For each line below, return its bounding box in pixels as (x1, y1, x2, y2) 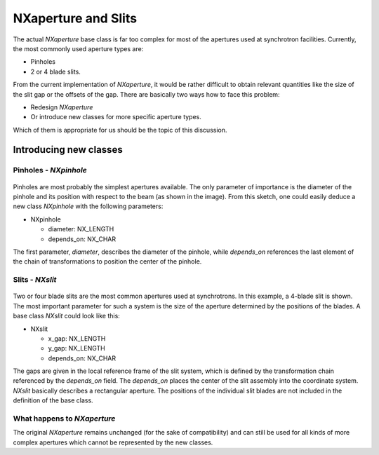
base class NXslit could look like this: (13, 312, 121, 320)
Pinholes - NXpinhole (13, 165, 87, 175)
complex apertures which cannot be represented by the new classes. (13, 438, 213, 447)
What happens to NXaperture (13, 414, 116, 423)
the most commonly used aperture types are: (13, 44, 144, 53)
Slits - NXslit (13, 275, 57, 285)
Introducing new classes (13, 144, 123, 156)
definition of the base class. (13, 396, 94, 405)
